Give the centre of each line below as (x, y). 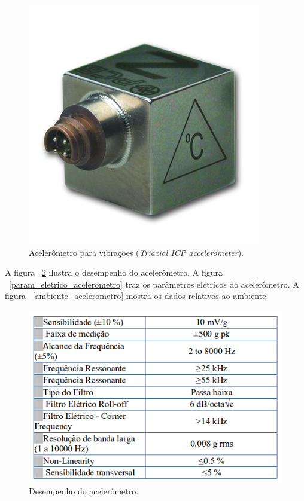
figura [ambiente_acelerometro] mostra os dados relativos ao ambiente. (137, 296)
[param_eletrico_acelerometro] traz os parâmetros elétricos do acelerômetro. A (154, 284)
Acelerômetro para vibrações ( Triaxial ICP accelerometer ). (136, 252)
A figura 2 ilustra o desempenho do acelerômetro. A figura (114, 272)
